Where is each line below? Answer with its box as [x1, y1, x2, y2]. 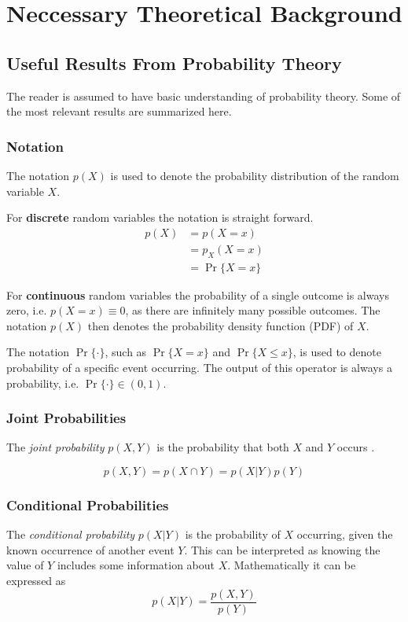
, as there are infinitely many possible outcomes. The [125, 302, 380, 318]
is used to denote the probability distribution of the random [110, 167, 399, 183]
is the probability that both [156, 439, 289, 455]
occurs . [336, 439, 375, 455]
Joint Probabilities [6, 408, 127, 428]
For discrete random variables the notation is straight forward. [6, 209, 314, 226]
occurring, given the [296, 526, 393, 543]
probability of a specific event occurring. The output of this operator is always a [6, 359, 392, 376]
